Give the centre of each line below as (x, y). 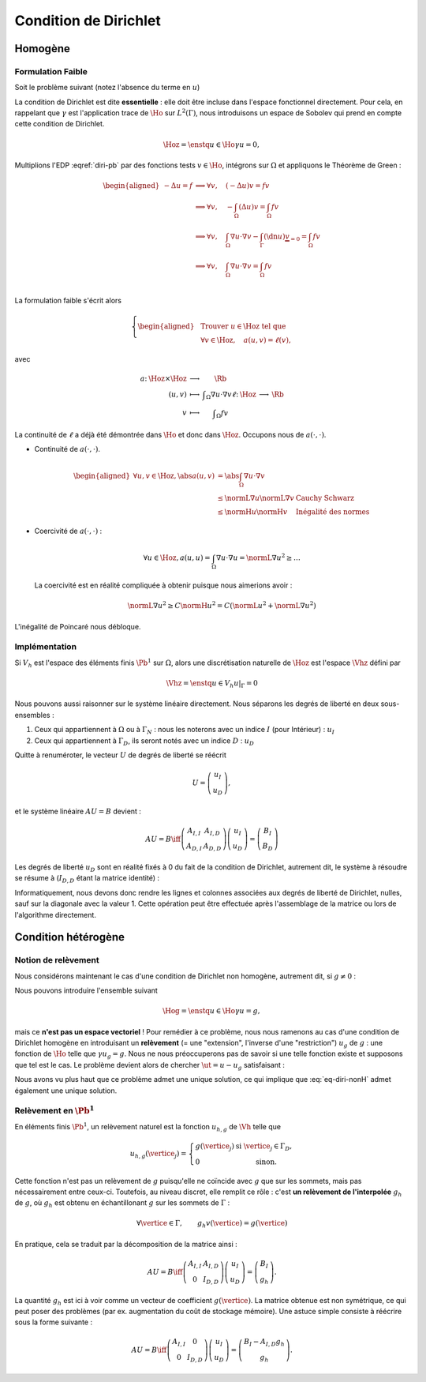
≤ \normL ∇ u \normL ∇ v (256, 498)
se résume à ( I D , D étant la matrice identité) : (87, 879)
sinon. (266, 1162)
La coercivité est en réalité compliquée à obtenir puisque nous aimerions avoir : (163, 585)
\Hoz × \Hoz (168, 378)
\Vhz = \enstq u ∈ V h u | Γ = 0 (212, 684)
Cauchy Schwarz (325, 498)
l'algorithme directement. (55, 914)
